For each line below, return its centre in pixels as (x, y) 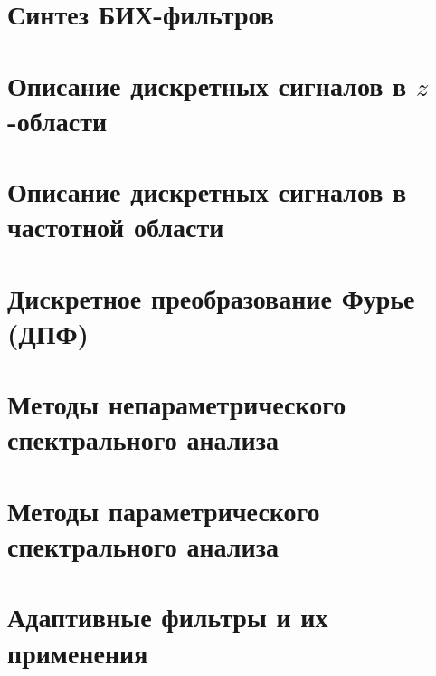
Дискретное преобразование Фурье (211, 297)
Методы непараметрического (177, 404)
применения (78, 652)
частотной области (116, 227)
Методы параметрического (164, 510)
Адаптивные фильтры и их (168, 617)
